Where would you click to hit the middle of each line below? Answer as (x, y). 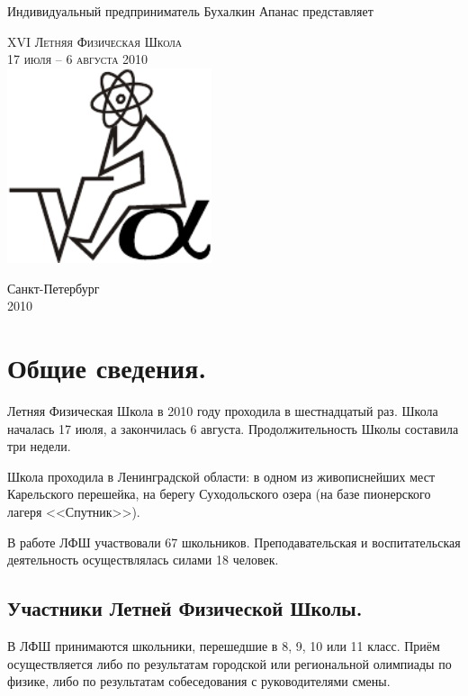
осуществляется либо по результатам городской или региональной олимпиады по (229, 663)
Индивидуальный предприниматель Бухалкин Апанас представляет (190, 11)
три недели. (39, 446)
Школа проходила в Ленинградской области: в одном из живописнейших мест (221, 476)
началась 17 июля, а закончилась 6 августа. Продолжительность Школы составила (233, 428)
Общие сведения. (107, 368)
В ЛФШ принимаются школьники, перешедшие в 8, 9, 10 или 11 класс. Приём (224, 645)
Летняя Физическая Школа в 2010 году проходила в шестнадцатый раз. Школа (223, 410)
